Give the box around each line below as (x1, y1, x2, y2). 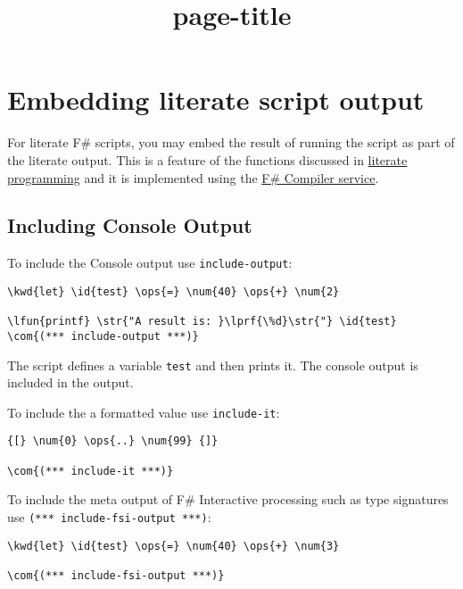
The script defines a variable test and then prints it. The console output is (7, 355, 418, 374)
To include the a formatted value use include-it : (7, 402, 280, 421)
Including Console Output (7, 212, 252, 239)
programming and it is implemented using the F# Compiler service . (7, 168, 379, 187)
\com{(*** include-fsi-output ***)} (7, 569, 225, 583)
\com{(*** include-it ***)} (7, 464, 174, 477)
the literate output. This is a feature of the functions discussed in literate (7, 150, 408, 169)
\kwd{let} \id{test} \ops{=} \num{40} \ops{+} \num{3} (7, 539, 340, 552)
